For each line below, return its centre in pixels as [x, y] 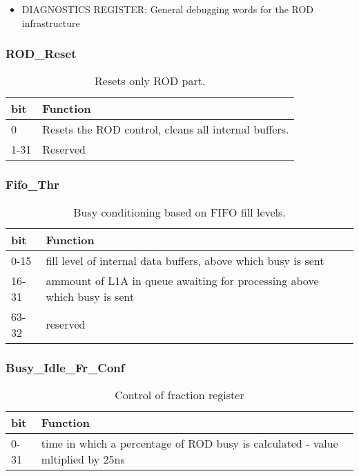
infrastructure [51, 22]
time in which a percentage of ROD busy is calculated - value [190, 443]
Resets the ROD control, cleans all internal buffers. [166, 129]
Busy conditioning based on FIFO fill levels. [179, 212]
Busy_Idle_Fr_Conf [65, 367]
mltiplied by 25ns [83, 459]
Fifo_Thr [32, 184]
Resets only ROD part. [150, 81]
